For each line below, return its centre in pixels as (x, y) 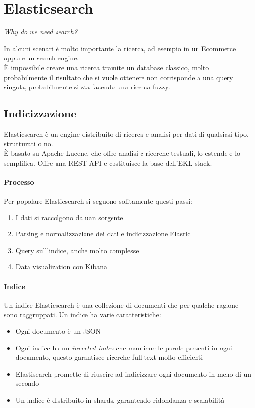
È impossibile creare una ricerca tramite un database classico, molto (107, 67)
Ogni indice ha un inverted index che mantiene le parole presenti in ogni (124, 347)
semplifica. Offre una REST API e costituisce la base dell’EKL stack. (108, 162)
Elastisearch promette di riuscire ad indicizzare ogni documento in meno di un (133, 373)
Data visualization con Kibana (61, 267)
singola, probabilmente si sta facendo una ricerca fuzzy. (87, 87)
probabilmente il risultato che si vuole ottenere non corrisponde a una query (119, 77)
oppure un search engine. (42, 58)
